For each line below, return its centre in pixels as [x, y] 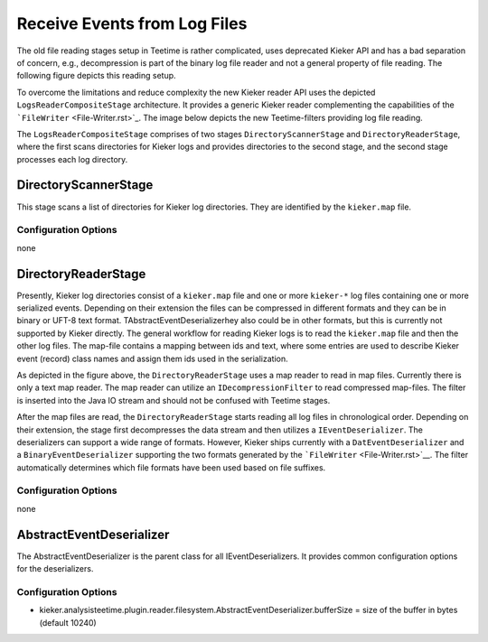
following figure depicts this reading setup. [96, 76]
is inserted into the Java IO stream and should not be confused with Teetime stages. [174, 400]
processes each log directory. [72, 159]
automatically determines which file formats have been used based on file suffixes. [171, 467]
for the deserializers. [55, 569]
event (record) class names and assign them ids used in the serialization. [152, 358]
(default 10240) [68, 622]
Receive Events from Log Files [132, 23]
